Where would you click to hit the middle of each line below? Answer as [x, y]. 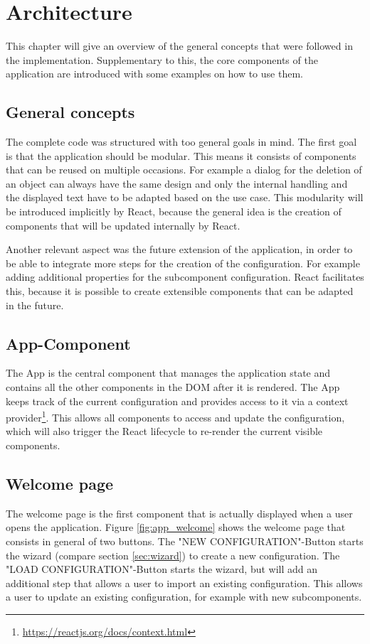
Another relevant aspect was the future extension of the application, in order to [179, 249]
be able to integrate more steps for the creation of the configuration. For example [183, 263]
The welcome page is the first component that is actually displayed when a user [179, 513]
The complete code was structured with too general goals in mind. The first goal [181, 142]
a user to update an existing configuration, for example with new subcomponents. [184, 597]
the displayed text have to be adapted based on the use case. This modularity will [185, 197]
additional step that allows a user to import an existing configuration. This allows [184, 583]
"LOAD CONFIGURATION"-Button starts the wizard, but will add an [162, 569]
